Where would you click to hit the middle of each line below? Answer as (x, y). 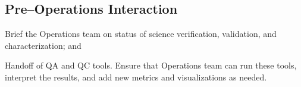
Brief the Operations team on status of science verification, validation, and (141, 34)
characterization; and (43, 45)
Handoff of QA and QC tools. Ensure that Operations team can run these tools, (151, 65)
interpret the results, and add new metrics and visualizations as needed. (136, 77)
